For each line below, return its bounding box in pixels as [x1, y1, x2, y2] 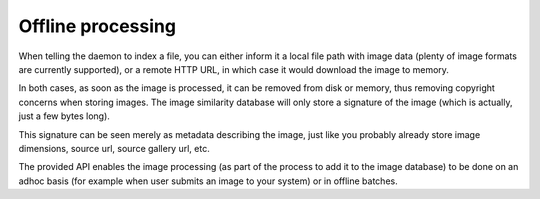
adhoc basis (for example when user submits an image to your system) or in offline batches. [18, 175, 399, 187]
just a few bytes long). [18, 110, 110, 122]
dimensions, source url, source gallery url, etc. [18, 142, 210, 154]
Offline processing [18, 15, 177, 37]
